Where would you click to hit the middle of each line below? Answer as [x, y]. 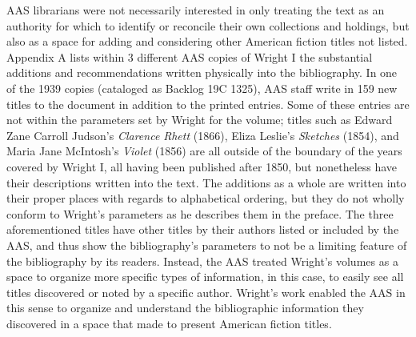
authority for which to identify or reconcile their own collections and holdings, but [208, 25]
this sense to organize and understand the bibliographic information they [185, 308]
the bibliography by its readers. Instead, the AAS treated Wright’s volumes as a [202, 261]
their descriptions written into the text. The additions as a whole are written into [206, 182]
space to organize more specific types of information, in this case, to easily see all [205, 277]
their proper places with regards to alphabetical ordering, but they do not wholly [206, 198]
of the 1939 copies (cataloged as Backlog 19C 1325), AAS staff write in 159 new [202, 88]
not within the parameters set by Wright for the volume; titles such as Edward [200, 120]
